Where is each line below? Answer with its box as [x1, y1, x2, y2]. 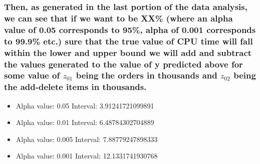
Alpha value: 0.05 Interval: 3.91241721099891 [16, 100, 154, 110]
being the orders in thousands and [76, 69, 217, 81]
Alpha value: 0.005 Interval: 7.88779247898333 [16, 133, 158, 144]
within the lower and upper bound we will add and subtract [4, 46, 252, 58]
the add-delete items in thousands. [4, 80, 147, 93]
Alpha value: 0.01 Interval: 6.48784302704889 [16, 117, 154, 127]
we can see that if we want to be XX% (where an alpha [4, 11, 233, 24]
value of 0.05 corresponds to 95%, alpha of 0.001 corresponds [4, 23, 256, 35]
